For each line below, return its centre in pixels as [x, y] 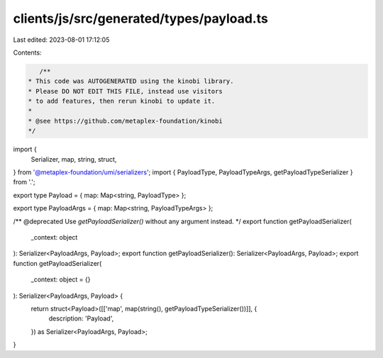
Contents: [27, 52]
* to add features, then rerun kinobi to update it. [122, 101]
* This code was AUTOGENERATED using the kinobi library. [131, 81]
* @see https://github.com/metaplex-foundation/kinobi [125, 121]
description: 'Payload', [81, 318]
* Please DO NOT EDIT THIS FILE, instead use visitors [125, 91]
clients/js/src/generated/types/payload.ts [141, 18]
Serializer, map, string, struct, [74, 159]
